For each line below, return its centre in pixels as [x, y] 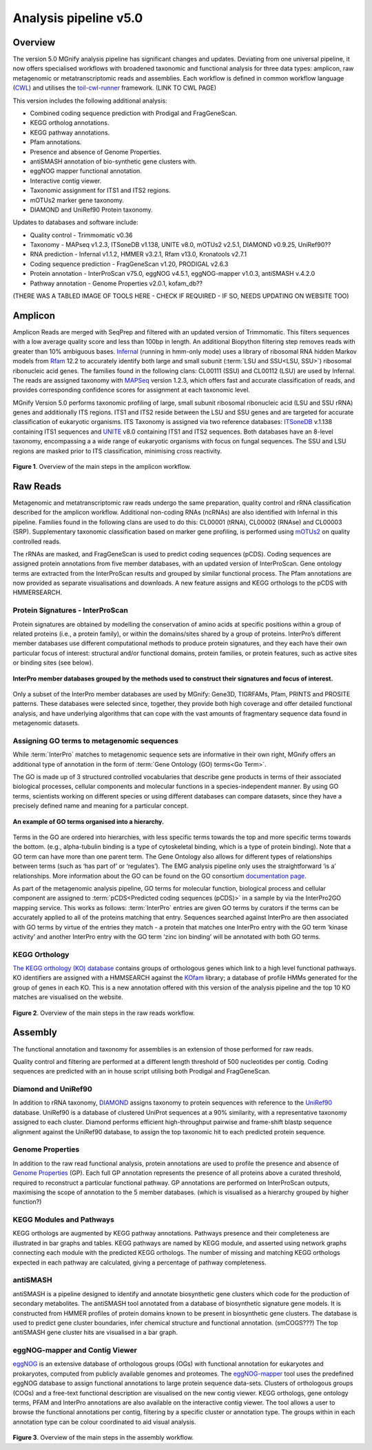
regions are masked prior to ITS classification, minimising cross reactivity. [117, 451]
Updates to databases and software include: [75, 222]
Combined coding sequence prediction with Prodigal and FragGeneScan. [134, 113]
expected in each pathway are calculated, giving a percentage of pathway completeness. [139, 1262]
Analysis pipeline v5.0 [78, 18]
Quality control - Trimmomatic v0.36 [81, 235]
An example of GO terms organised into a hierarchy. [89, 821]
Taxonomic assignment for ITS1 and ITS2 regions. [100, 190]
